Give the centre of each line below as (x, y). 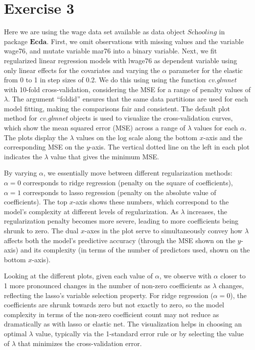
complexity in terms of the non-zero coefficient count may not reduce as (112, 314)
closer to (233, 276)
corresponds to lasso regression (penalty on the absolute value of (120, 192)
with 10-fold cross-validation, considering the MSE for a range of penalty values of (127, 89)
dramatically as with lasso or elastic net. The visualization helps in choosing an (123, 324)
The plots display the (36, 137)
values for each (216, 128)
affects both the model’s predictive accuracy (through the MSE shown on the (120, 240)
